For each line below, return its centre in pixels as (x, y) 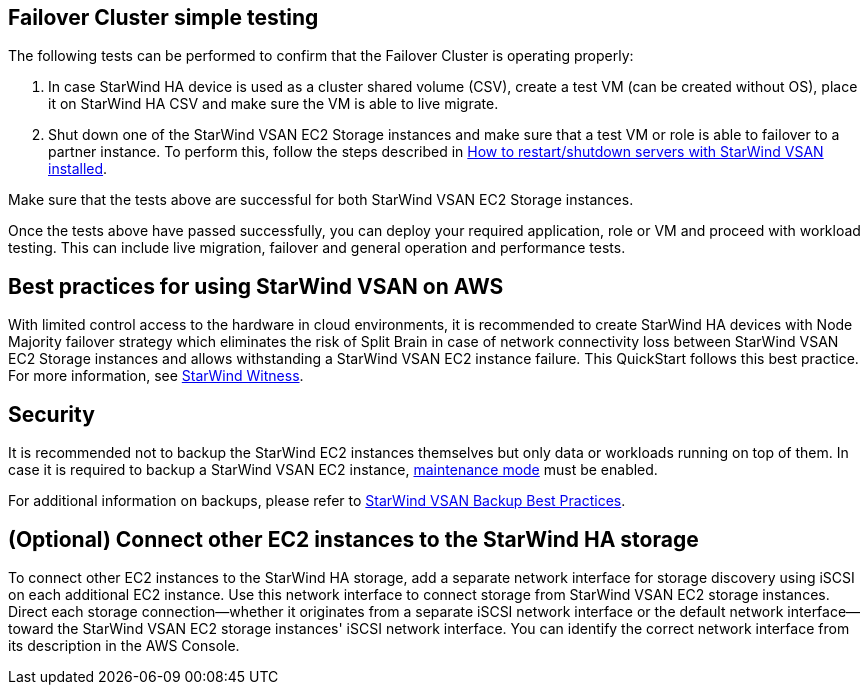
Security (51, 414)
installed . (78, 169)
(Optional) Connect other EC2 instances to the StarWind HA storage (353, 539)
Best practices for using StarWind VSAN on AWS (256, 286)
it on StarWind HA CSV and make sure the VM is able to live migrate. (273, 104)
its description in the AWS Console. (124, 645)
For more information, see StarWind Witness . (156, 376)
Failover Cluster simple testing (163, 17)
